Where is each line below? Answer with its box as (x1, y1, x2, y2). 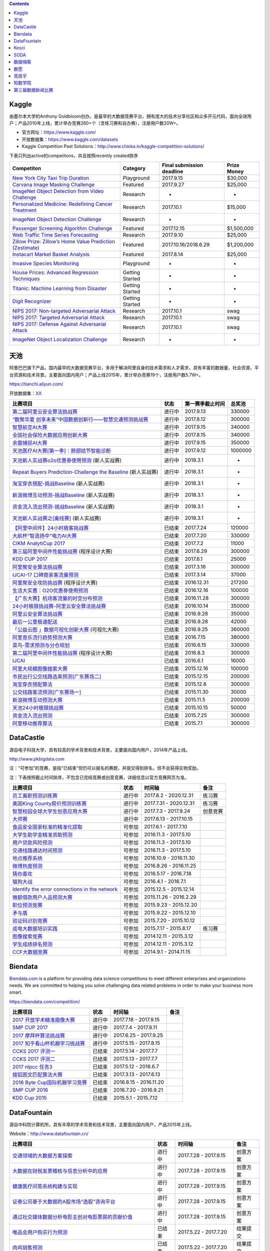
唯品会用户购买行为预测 (12, 1229, 67, 1236)
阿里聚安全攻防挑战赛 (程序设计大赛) (12, 579, 97, 586)
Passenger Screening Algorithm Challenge (12, 225, 112, 232)
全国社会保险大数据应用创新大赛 (12, 432, 87, 439)
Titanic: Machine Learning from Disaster (12, 285, 107, 292)
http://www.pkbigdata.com (9, 756, 64, 762)
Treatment (12, 207, 37, 214)
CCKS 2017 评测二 (12, 1056, 55, 1063)
